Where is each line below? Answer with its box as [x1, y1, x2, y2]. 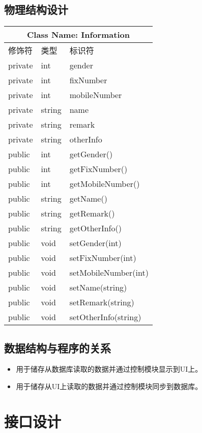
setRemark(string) [69, 296, 134, 308]
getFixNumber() [69, 163, 128, 175]
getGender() [69, 148, 113, 160]
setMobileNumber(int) [69, 267, 149, 279]
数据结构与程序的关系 [4, 340, 111, 355]
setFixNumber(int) [69, 252, 136, 264]
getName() [69, 193, 107, 205]
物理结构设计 [4, 2, 68, 17]
